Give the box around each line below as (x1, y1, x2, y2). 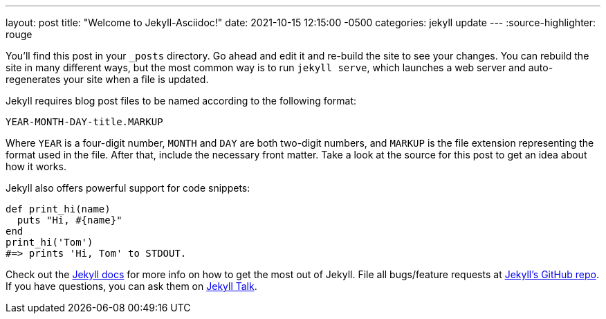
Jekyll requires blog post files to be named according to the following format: (6, 95, 357, 107)
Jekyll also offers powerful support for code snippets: (6, 182, 250, 194)
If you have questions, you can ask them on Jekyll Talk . (6, 280, 257, 292)
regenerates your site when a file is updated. (6, 73, 209, 85)
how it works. (6, 161, 66, 172)
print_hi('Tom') (6, 237, 93, 248)
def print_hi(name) (6, 203, 111, 215)
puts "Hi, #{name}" (17, 215, 122, 226)
